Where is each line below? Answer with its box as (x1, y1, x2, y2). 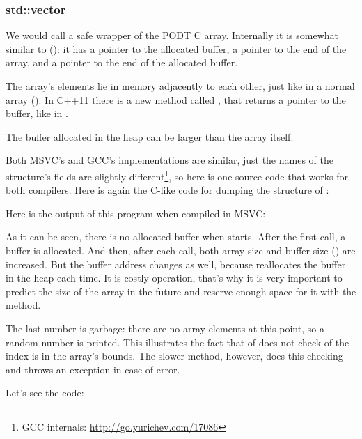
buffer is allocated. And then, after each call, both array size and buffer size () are (6, 243, 356, 257)
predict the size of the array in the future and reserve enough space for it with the (6, 284, 356, 298)
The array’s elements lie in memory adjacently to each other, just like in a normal (6, 79, 355, 93)
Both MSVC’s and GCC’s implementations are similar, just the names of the (6, 153, 333, 167)
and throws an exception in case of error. (6, 362, 180, 376)
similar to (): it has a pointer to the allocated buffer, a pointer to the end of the (6, 41, 347, 56)
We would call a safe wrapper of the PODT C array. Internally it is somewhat (6, 28, 338, 43)
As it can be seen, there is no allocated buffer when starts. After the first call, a (6, 229, 346, 244)
